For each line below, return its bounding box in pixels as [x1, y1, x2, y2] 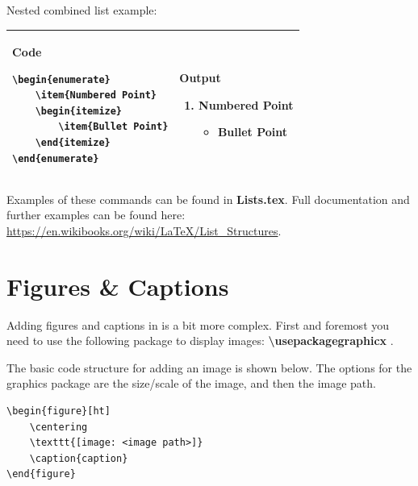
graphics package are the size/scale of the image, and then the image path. [6, 375, 376, 392]
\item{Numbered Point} [35, 89, 157, 102]
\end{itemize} [35, 137, 111, 149]
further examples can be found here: [6, 206, 186, 223]
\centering [29, 421, 88, 433]
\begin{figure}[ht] [6, 405, 111, 417]
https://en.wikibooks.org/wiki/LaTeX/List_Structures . [6, 222, 282, 239]
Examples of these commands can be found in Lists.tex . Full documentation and [6, 190, 410, 207]
